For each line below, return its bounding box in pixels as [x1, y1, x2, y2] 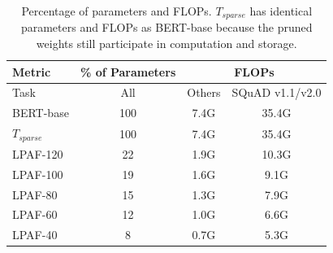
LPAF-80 [12, 185, 58, 203]
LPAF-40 [12, 226, 58, 243]
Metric [12, 63, 51, 80]
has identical [249, 2, 313, 19]
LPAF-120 [12, 145, 63, 162]
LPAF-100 [12, 165, 63, 182]
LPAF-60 [12, 206, 58, 223]
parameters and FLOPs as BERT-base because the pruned [20, 19, 313, 36]
